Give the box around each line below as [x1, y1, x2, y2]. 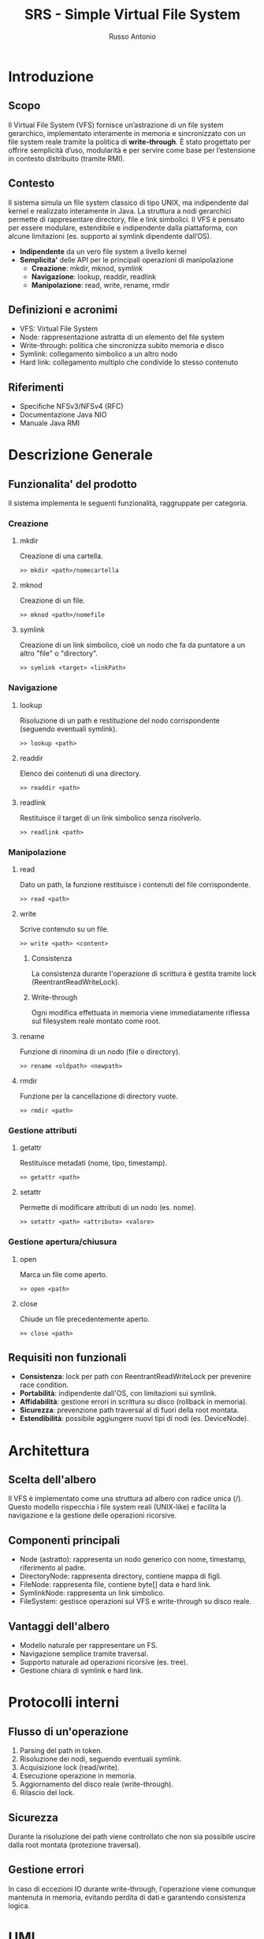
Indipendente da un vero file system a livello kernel [19, 247, 187, 256]
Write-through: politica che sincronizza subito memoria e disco [19, 341, 225, 350]
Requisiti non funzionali [8, 1351, 127, 1365]
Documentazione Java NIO [19, 410, 107, 420]
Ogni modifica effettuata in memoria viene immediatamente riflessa [31, 1008, 250, 1018]
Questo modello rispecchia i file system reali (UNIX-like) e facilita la [8, 1502, 227, 1512]
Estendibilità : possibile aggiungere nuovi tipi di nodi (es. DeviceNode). [19, 1414, 250, 1423]
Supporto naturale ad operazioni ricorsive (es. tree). [19, 1657, 188, 1667]
